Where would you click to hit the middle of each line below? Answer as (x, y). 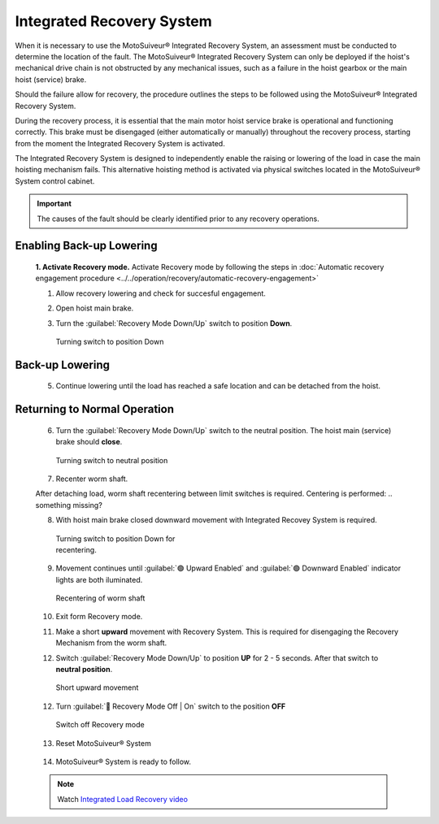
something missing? (69, 505)
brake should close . (89, 442)
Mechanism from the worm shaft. (111, 643)
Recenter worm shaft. (92, 479)
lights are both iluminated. (99, 579)
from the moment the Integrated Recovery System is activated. (120, 143)
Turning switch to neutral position (112, 460)
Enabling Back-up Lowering (86, 246)
